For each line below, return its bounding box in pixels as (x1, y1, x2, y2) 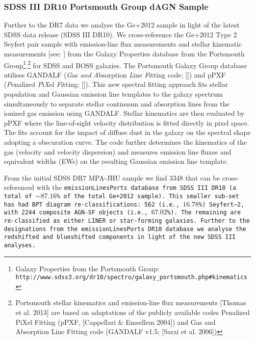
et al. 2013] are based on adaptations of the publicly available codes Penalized (15, 307, 250, 317)
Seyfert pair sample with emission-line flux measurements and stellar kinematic (4, 39, 242, 49)
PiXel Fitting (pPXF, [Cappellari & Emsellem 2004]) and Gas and (15, 316, 216, 327)
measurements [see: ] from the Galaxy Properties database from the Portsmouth (4, 49, 245, 58)
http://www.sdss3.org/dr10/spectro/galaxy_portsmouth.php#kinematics (15, 274, 248, 281)
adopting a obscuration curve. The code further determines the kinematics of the (4, 137, 247, 147)
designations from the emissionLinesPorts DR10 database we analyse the (4, 225, 246, 233)
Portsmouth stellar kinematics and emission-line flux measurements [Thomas (15, 297, 246, 308)
